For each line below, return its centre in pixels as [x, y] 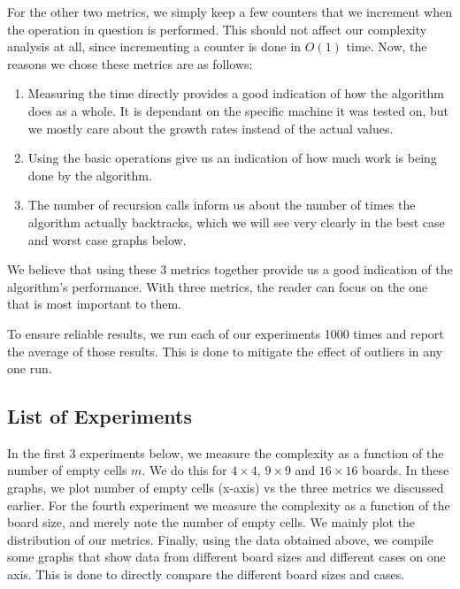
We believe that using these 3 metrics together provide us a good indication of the [230, 269]
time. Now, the [387, 46]
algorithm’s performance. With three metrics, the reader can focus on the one [218, 286]
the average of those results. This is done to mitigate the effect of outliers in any [225, 351]
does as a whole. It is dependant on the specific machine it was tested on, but [238, 110]
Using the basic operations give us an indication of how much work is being [232, 158]
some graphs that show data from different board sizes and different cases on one [226, 557]
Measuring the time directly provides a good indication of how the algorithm [236, 93]
